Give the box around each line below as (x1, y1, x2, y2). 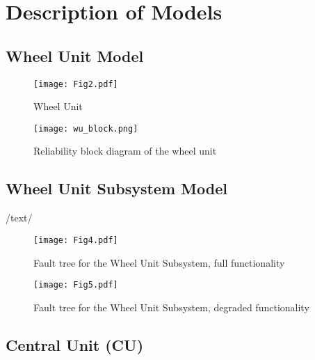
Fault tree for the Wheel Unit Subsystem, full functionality (33, 255, 285, 269)
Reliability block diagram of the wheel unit (33, 143, 217, 158)
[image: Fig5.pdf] (33, 280, 118, 290)
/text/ (6, 210, 33, 225)
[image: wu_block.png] (33, 123, 138, 134)
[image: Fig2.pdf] (33, 79, 118, 89)
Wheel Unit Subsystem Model (6, 178, 227, 199)
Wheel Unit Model (6, 45, 144, 66)
